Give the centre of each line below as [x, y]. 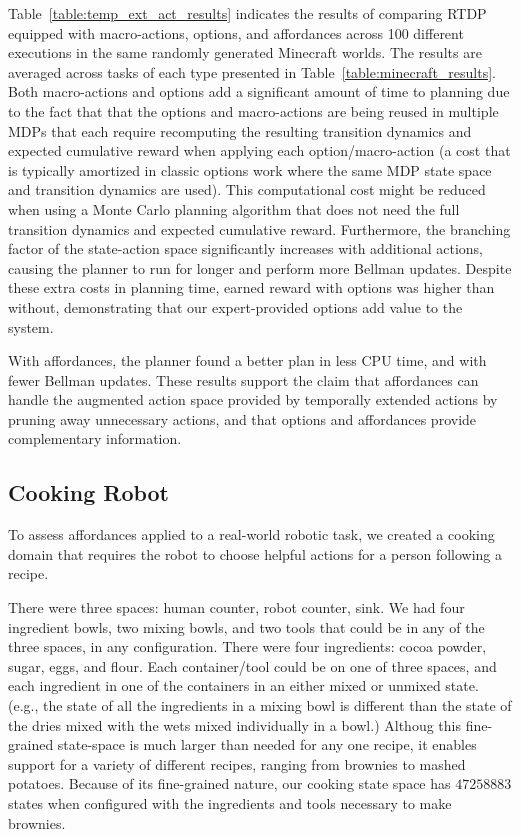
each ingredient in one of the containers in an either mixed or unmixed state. [243, 685]
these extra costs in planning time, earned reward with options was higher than [251, 287]
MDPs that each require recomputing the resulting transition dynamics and [240, 130]
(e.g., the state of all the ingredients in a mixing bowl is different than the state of [260, 705]
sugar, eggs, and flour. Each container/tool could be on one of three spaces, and [252, 665]
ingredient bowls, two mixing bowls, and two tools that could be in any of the [246, 626]
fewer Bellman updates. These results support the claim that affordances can [243, 379]
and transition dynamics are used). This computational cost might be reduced [247, 189]
